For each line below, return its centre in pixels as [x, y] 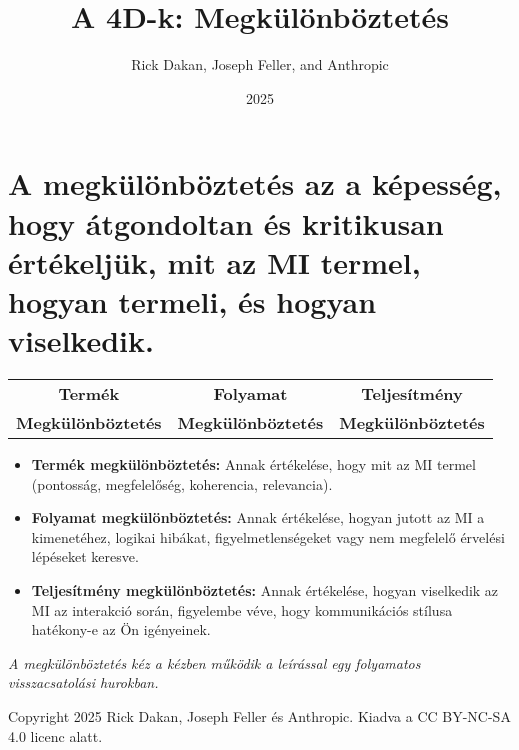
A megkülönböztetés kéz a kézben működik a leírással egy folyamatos [214, 662]
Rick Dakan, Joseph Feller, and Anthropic [260, 64]
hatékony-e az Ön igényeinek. [121, 629]
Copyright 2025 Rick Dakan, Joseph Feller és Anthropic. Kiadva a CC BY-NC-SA [259, 715]
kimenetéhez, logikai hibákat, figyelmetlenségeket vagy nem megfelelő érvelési [268, 536]
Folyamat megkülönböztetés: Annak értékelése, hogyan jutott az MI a [258, 517]
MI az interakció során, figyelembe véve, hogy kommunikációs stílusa [242, 609]
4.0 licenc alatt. [55, 735]
